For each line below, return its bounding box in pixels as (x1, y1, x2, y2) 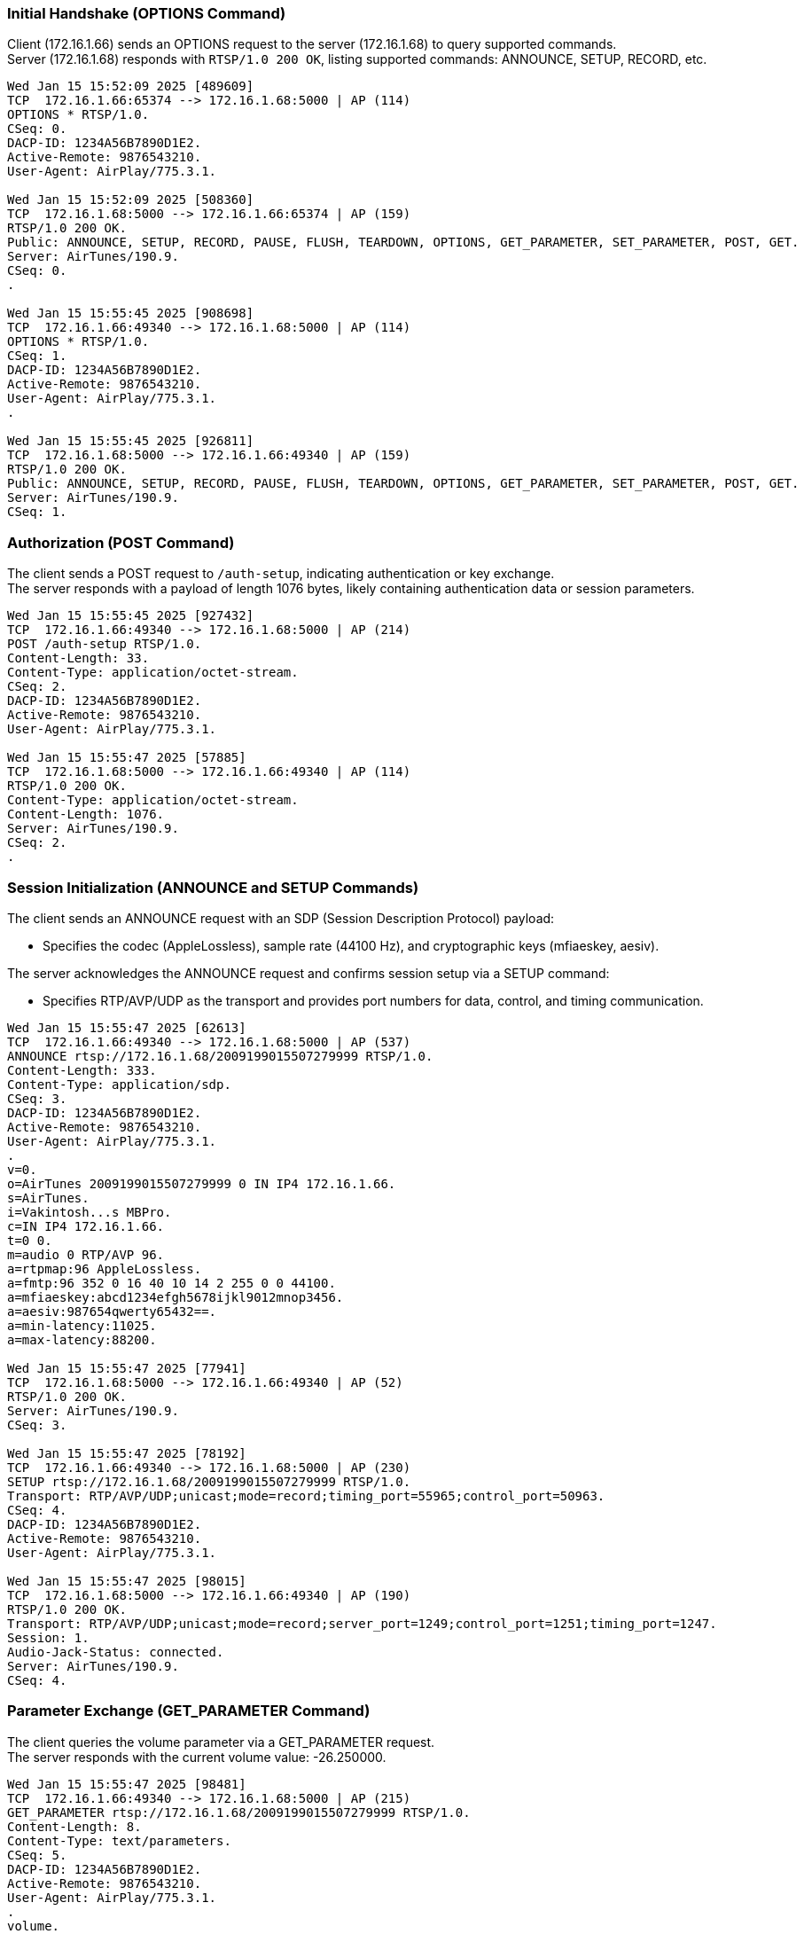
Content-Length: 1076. (7, 807, 165, 822)
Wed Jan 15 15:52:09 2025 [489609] (7, 79, 254, 94)
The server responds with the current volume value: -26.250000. (7, 1749, 386, 1765)
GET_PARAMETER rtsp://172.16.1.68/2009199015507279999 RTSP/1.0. (7, 1805, 471, 1820)
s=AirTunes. (7, 1190, 90, 1205)
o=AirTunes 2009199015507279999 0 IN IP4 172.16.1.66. (7, 1176, 396, 1191)
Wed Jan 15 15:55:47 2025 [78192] (7, 1445, 246, 1460)
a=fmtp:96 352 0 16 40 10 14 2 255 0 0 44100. (7, 1275, 336, 1290)
